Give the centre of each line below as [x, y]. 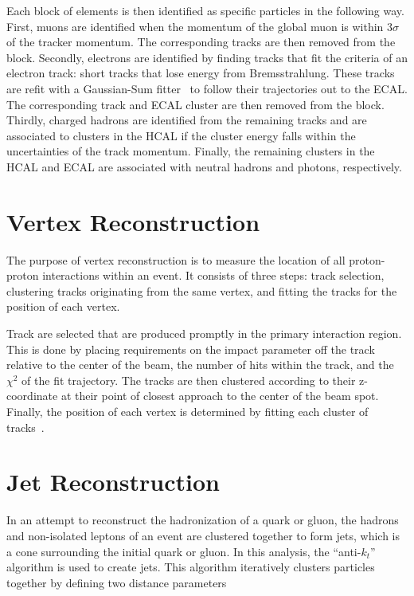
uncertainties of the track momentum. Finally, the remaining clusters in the [191, 151]
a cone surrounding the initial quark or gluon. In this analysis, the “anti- [184, 551]
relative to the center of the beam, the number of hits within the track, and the [200, 365]
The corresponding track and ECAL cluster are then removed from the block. [195, 104]
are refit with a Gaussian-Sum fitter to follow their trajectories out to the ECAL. [207, 88]
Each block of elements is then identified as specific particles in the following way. [205, 10]
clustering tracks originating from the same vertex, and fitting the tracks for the [202, 290]
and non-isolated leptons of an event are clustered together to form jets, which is [203, 535]
